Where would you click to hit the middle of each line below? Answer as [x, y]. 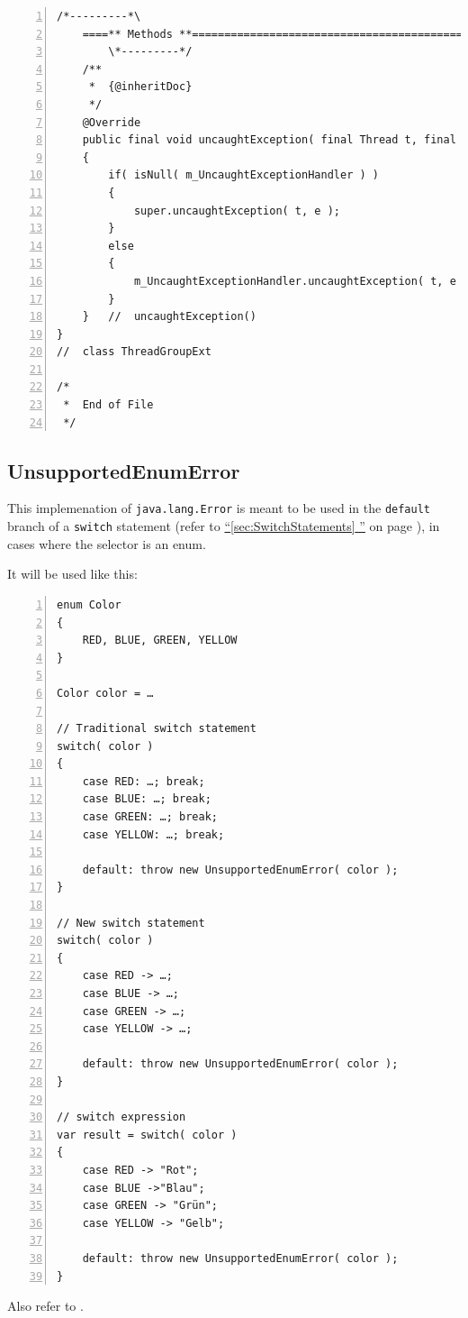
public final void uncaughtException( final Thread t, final [269, 140]
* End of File [108, 405]
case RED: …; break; [144, 781]
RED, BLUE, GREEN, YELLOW [160, 641]
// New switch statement [131, 923]
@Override [112, 122]
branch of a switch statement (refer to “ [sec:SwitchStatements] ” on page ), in [224, 526]
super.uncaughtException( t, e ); [237, 211]
